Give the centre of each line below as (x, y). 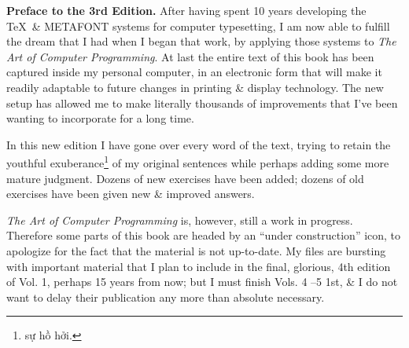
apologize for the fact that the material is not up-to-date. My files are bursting (196, 250)
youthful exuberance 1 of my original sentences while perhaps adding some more (198, 161)
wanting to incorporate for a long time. (100, 118)
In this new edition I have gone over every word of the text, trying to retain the (199, 144)
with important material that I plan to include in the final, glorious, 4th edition (199, 266)
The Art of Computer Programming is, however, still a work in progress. (180, 220)
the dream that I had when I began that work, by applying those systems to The (201, 41)
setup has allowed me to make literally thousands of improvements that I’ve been (202, 103)
